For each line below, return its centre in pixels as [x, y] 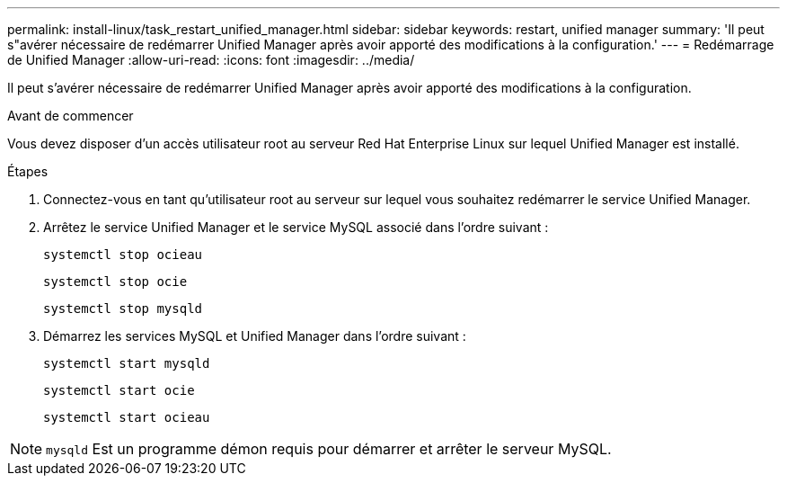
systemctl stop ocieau [123, 255]
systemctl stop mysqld [123, 309]
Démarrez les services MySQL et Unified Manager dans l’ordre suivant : [255, 336]
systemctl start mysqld [127, 363]
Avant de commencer [71, 116]
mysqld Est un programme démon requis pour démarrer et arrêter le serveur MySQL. [329, 449]
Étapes [28, 171]
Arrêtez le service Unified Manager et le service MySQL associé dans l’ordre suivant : [296, 227]
